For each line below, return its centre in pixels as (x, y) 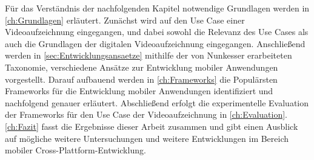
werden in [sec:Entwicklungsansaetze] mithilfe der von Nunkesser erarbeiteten (149, 55)
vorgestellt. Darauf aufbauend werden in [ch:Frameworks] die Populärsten (141, 79)
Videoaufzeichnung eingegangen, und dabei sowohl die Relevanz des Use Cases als (157, 32)
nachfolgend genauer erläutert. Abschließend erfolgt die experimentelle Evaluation (157, 102)
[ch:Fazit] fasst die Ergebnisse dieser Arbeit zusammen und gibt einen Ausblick (152, 126)
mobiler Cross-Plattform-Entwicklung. (75, 150)
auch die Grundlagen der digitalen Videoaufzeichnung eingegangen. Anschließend (155, 43)
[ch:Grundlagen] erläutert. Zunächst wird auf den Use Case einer (125, 20)
